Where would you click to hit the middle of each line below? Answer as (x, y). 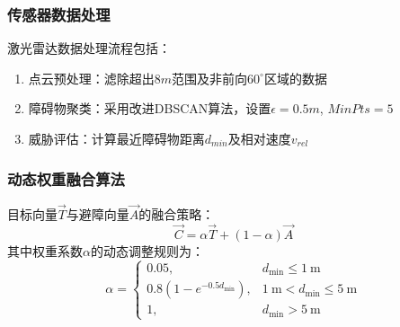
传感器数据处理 (59, 14)
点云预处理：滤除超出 (91, 78)
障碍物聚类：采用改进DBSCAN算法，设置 (150, 108)
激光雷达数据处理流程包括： (89, 48)
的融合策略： (177, 214)
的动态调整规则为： (147, 250)
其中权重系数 (45, 250)
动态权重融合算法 (66, 178)
